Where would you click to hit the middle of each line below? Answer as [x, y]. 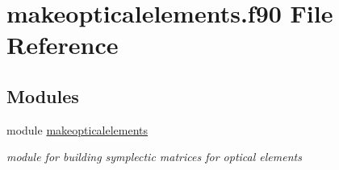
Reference [63, 45]
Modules [43, 95]
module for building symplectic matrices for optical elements [154, 157]
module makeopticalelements [77, 129]
